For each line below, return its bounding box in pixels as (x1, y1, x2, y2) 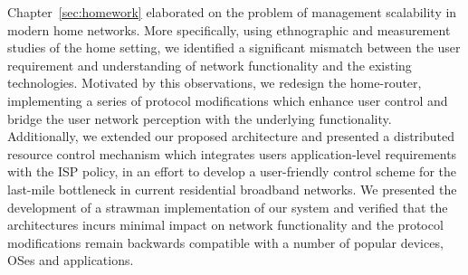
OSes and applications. (7, 251, 134, 270)
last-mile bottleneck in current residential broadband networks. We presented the (7, 179, 457, 198)
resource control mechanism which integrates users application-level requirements (7, 144, 457, 163)
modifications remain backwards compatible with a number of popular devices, (7, 232, 444, 251)
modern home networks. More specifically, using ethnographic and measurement (7, 20, 451, 39)
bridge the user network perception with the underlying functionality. (7, 109, 392, 128)
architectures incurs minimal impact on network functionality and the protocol (7, 215, 444, 234)
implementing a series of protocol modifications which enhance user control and (7, 90, 448, 109)
